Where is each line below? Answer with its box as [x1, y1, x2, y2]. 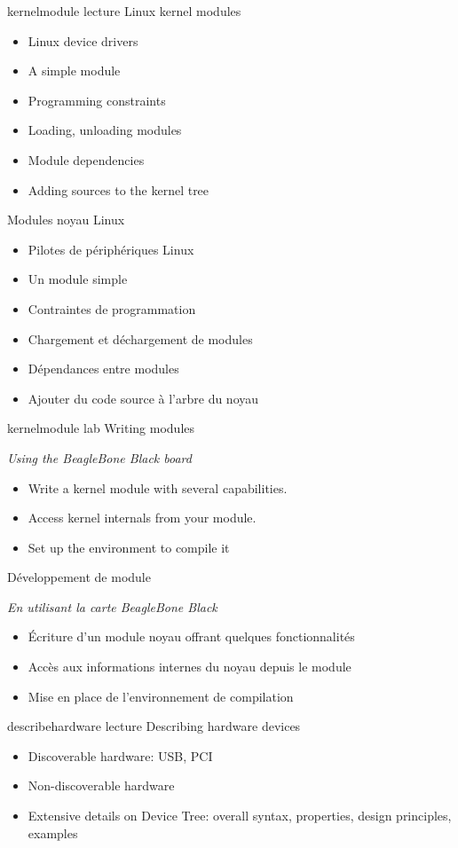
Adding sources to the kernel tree [28, 180, 209, 199]
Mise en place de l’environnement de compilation [28, 687, 294, 705]
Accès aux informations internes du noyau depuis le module [28, 657, 351, 676]
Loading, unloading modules [28, 121, 182, 139]
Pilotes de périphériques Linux [28, 239, 194, 258]
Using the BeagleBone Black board [7, 448, 192, 467]
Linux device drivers [28, 31, 138, 50]
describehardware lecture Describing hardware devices [7, 717, 301, 735]
